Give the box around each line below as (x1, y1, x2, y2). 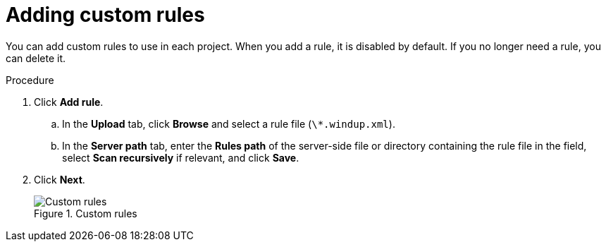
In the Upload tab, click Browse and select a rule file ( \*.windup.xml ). (62, 117, 395, 130)
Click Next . (34, 173, 85, 186)
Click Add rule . (34, 95, 104, 108)
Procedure (6, 73, 54, 86)
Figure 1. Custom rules (34, 207, 137, 219)
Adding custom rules (6, 3, 205, 27)
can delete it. (6, 52, 66, 64)
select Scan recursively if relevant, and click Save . (62, 151, 299, 164)
